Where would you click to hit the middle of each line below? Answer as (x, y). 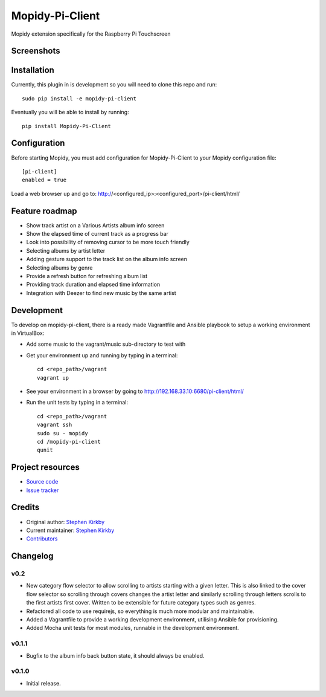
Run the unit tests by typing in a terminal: (77, 403)
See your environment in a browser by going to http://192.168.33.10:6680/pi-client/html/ (135, 391)
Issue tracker (43, 490)
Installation (33, 70)
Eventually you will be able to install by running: (70, 112)
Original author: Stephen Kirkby (66, 522)
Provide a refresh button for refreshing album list (87, 276)
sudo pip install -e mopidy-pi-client (79, 99)
